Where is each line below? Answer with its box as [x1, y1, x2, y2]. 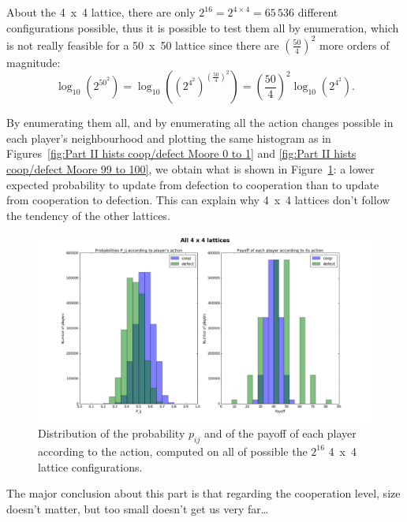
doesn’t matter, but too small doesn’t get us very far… [6, 500, 269, 516]
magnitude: [6, 54, 61, 70]
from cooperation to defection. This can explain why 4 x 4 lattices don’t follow [6, 192, 390, 208]
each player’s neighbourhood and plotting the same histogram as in [6, 129, 331, 146]
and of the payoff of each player [203, 425, 357, 442]
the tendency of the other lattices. [6, 207, 170, 223]
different [297, 4, 338, 20]
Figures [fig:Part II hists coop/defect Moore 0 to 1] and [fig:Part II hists [6, 145, 357, 162]
